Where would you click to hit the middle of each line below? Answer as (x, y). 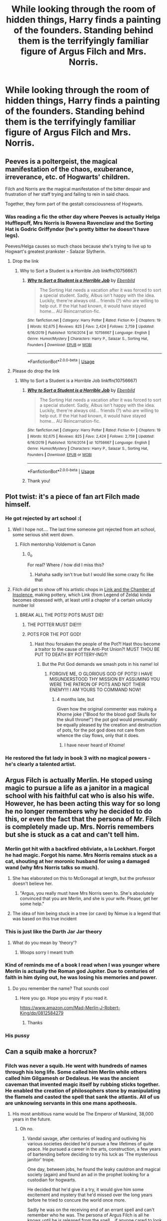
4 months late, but (76, 699)
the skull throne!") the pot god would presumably (107, 719)
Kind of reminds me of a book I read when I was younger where (83, 965)
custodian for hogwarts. (52, 1180)
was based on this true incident (44, 919)
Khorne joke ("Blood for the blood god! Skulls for (107, 714)
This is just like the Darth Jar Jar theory (54, 932)
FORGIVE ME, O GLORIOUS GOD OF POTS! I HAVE (101, 674)
